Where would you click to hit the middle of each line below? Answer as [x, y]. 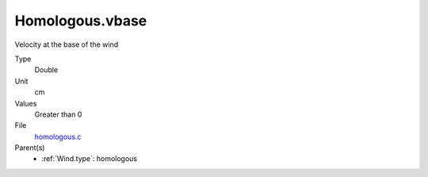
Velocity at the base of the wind [67, 44]
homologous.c [58, 137]
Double [46, 70]
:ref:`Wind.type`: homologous [90, 159]
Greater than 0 [58, 114]
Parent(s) [30, 148]
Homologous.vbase [81, 21]
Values [26, 103]
